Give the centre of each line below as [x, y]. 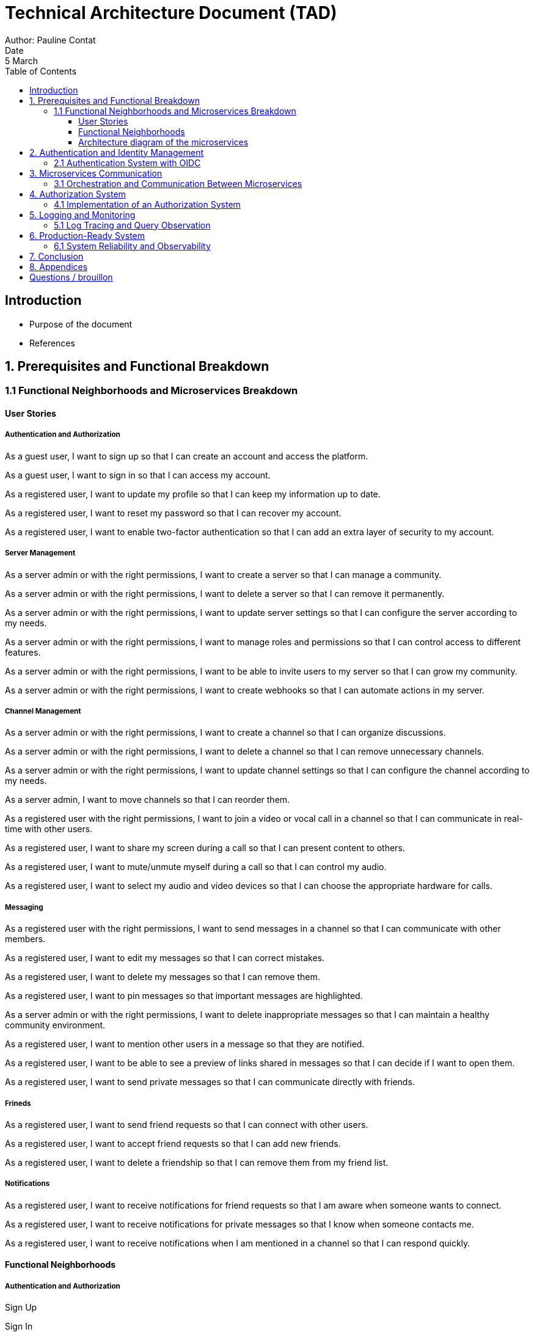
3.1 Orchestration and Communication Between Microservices [178, 183]
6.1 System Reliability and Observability [132, 246]
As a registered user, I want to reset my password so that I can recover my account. [173, 513]
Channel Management [43, 711]
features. [23, 652]
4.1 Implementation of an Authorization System [147, 204]
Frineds [18, 1103]
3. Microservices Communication [96, 173]
